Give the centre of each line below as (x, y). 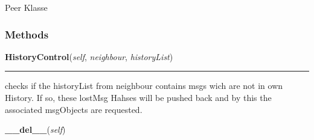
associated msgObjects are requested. (74, 109)
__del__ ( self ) (35, 129)
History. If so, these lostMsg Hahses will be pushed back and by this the (138, 97)
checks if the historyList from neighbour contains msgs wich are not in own (144, 86)
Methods (27, 34)
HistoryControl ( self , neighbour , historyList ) (89, 56)
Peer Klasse (26, 7)
